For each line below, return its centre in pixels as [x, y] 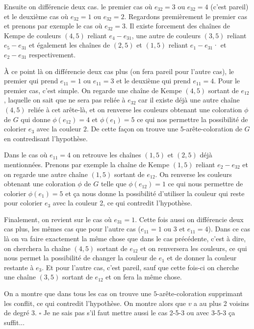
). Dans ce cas [229, 229]
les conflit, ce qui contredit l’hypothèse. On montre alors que [95, 303]
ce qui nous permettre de [205, 184]
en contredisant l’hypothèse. [46, 138]
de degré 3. [20, 313]
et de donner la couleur [202, 258]
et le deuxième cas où [36, 16]
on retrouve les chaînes [107, 155]
